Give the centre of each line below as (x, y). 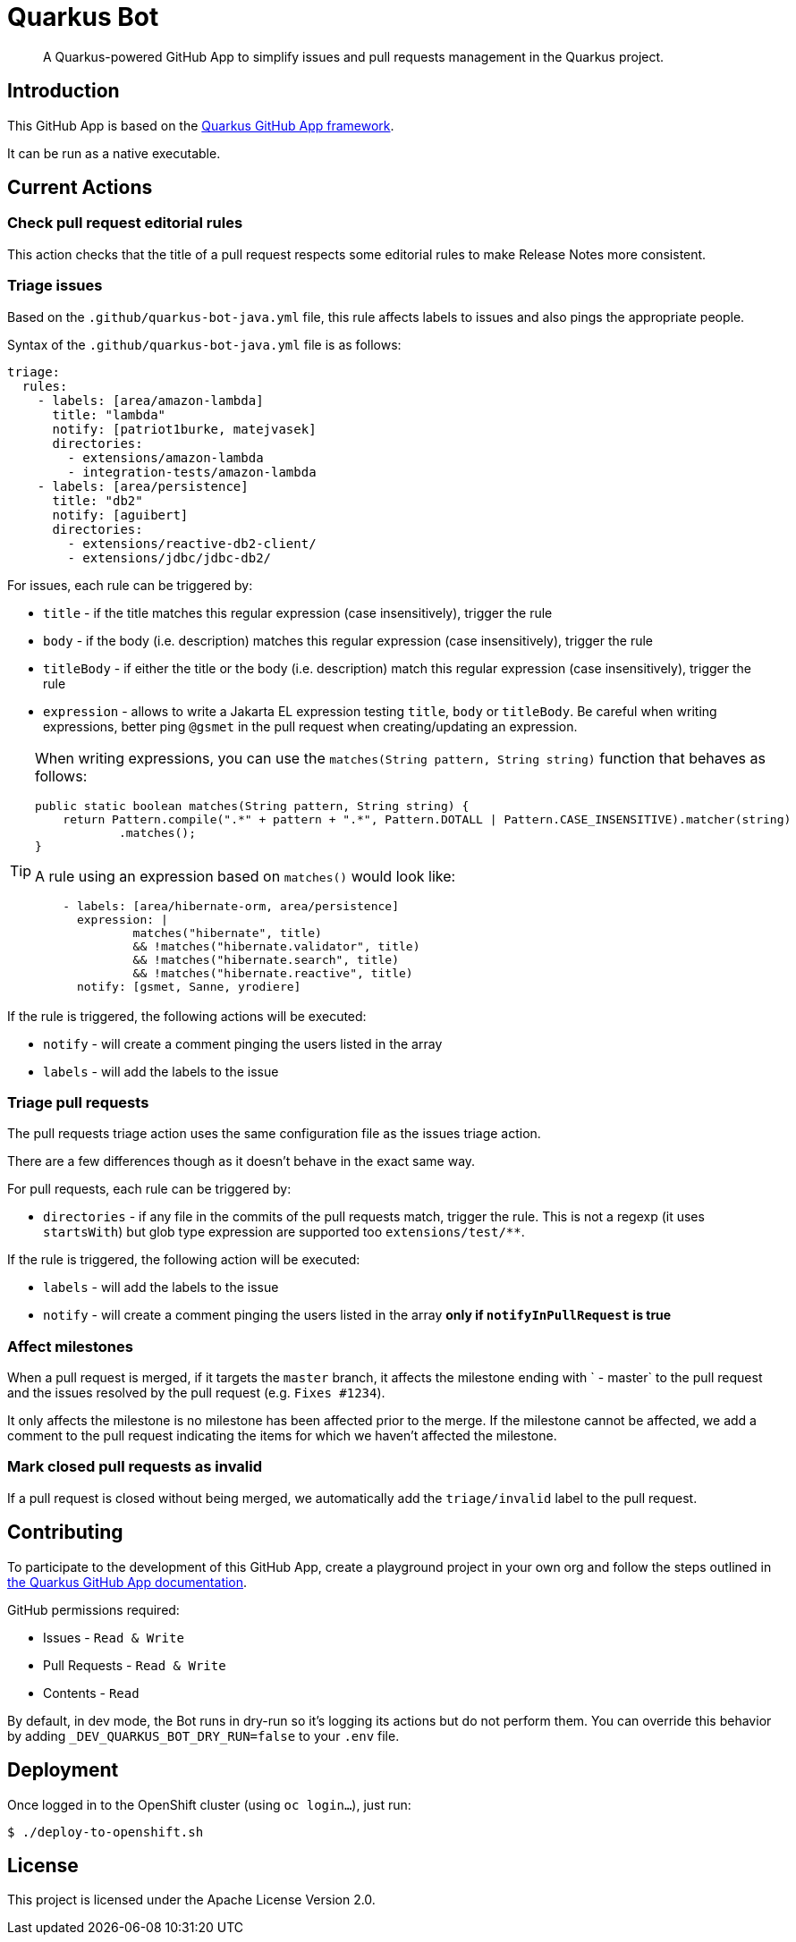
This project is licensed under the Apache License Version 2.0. (191, 1900)
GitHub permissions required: (93, 1609)
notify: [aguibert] (120, 515)
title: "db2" (97, 500)
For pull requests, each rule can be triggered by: (149, 1189)
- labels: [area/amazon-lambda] (150, 400)
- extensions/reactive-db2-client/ (192, 543)
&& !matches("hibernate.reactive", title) (273, 973)
